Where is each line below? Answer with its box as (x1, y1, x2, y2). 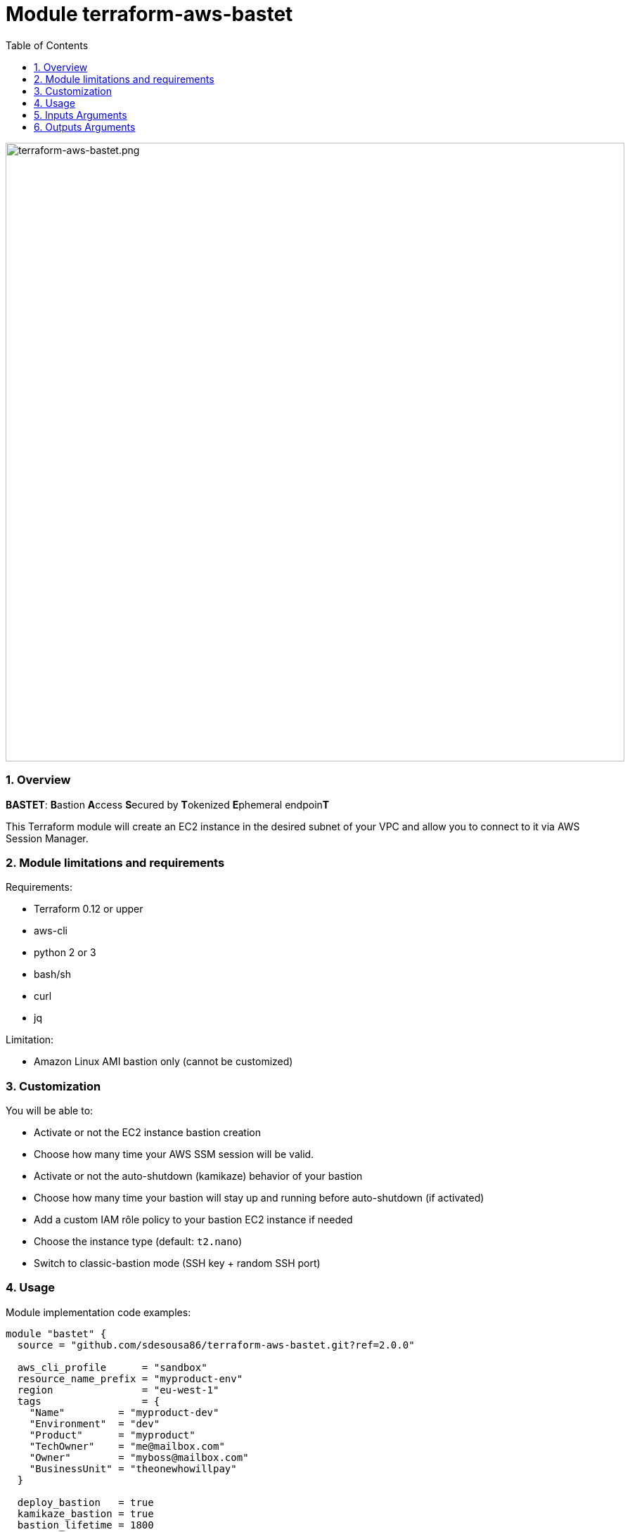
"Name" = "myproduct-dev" (29, 1406, 219, 1418)
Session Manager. (6, 832, 89, 844)
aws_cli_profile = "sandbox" (17, 1361, 207, 1373)
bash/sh (34, 968, 71, 981)
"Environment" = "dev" (29, 1417, 160, 1429)
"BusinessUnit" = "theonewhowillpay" (29, 1462, 237, 1474)
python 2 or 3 (34, 946, 96, 959)
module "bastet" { (6, 1327, 107, 1339)
